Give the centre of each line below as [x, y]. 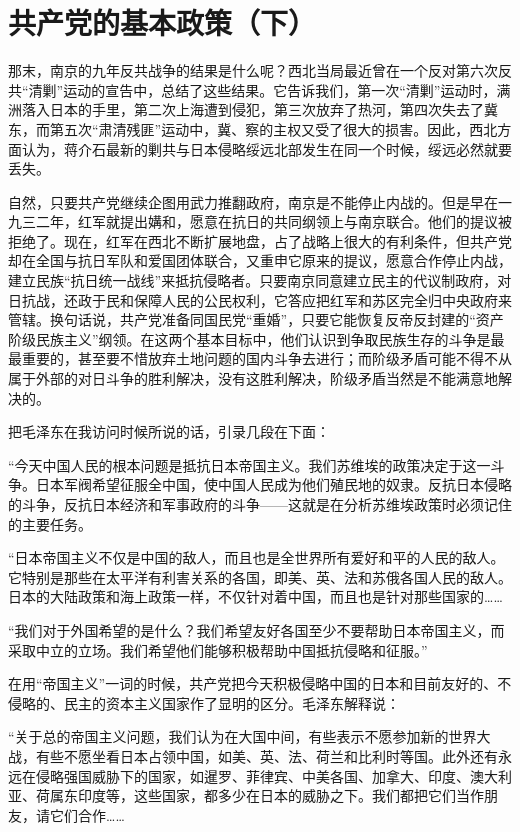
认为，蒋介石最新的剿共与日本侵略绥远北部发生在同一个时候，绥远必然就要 [266, 148]
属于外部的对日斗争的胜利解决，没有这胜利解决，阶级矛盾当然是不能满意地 [253, 378]
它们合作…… [87, 814]
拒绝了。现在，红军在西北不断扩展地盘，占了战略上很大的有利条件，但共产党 [260, 240]
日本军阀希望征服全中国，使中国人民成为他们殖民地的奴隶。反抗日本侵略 [273, 484]
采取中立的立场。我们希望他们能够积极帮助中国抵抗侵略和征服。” [218, 649]
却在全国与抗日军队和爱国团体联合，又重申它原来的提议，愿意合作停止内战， [260, 260]
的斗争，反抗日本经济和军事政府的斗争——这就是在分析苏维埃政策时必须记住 [260, 504]
